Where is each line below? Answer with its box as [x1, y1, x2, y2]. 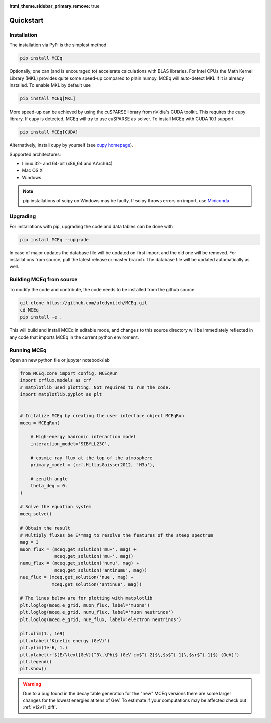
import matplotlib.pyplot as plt [20, 392, 102, 397]
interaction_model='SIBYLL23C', [30, 441, 110, 447]
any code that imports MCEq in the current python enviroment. [9, 334, 139, 340]
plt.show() [20, 666, 47, 672]
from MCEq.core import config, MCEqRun [20, 370, 118, 376]
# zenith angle [30, 476, 68, 482]
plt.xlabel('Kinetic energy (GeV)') [20, 638, 110, 643]
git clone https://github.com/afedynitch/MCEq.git [20, 300, 148, 306]
